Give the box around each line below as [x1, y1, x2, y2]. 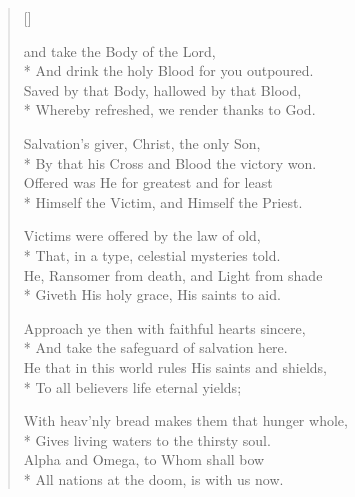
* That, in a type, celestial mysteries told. [23, 244, 281, 265]
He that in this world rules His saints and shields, [23, 356, 327, 377]
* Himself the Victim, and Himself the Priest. [23, 191, 303, 212]
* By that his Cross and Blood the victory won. [23, 152, 317, 173]
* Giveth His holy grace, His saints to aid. [23, 284, 281, 305]
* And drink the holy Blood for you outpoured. [23, 60, 314, 81]
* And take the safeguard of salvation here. [23, 337, 288, 358]
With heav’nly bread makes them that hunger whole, [23, 410, 348, 431]
